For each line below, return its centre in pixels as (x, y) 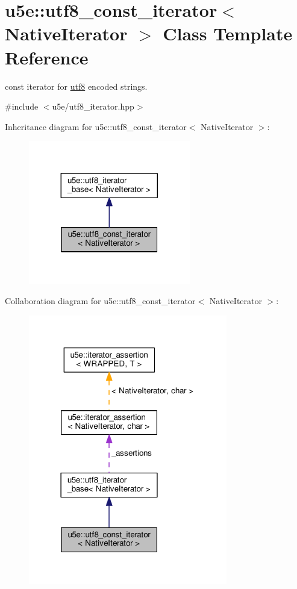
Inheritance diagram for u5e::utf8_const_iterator (96, 126)
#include (22, 106)
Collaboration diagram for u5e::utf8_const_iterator (100, 301)
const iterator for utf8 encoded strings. (76, 86)
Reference (47, 57)
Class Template (228, 33)
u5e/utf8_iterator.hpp (93, 106)
